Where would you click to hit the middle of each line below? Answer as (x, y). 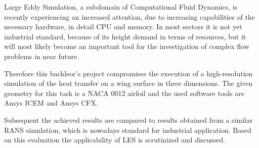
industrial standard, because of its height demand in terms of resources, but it (125, 36)
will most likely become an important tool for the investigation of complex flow (127, 46)
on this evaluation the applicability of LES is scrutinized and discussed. (115, 140)
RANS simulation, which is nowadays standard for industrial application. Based (128, 130)
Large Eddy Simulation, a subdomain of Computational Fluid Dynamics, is (121, 7)
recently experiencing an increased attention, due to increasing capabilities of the (129, 16)
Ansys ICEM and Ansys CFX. (51, 103)
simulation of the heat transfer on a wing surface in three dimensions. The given (128, 83)
